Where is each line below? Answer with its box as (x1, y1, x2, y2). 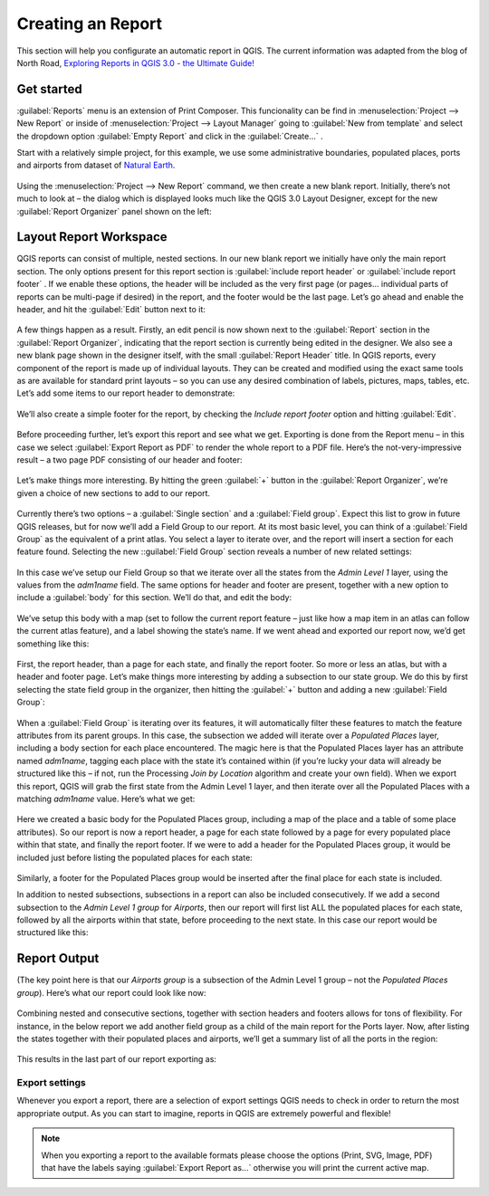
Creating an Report (16, 14, 163, 33)
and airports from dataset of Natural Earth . (16, 159, 176, 171)
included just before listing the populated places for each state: (16, 852, 253, 863)
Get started (16, 81, 82, 97)
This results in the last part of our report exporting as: (16, 1054, 217, 1065)
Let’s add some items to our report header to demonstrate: (16, 388, 235, 398)
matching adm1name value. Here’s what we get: (16, 793, 196, 804)
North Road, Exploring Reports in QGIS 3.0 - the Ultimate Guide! (16, 57, 255, 68)
